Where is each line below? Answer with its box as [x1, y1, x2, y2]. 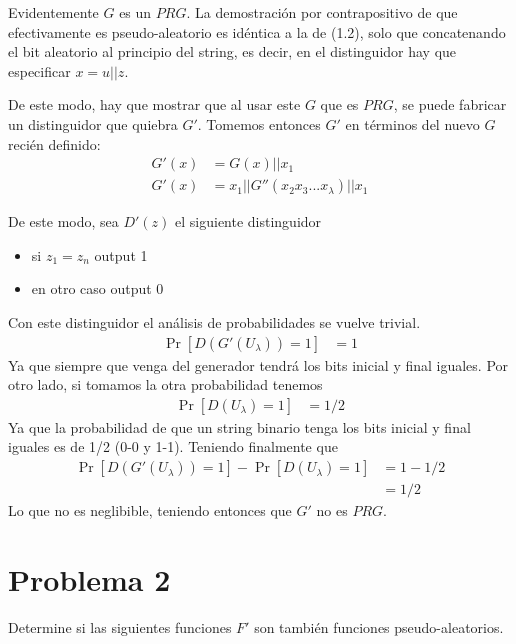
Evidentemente [8, 2, 99, 22]
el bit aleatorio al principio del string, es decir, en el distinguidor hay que [8, 41, 457, 62]
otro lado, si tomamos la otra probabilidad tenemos [8, 374, 323, 395]
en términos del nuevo [345, 113, 480, 134]
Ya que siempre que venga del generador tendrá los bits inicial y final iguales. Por [8, 354, 509, 375]
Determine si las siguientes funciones [8, 616, 232, 637]
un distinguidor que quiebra [8, 113, 178, 134]
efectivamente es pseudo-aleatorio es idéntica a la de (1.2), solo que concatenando [8, 21, 506, 42]
